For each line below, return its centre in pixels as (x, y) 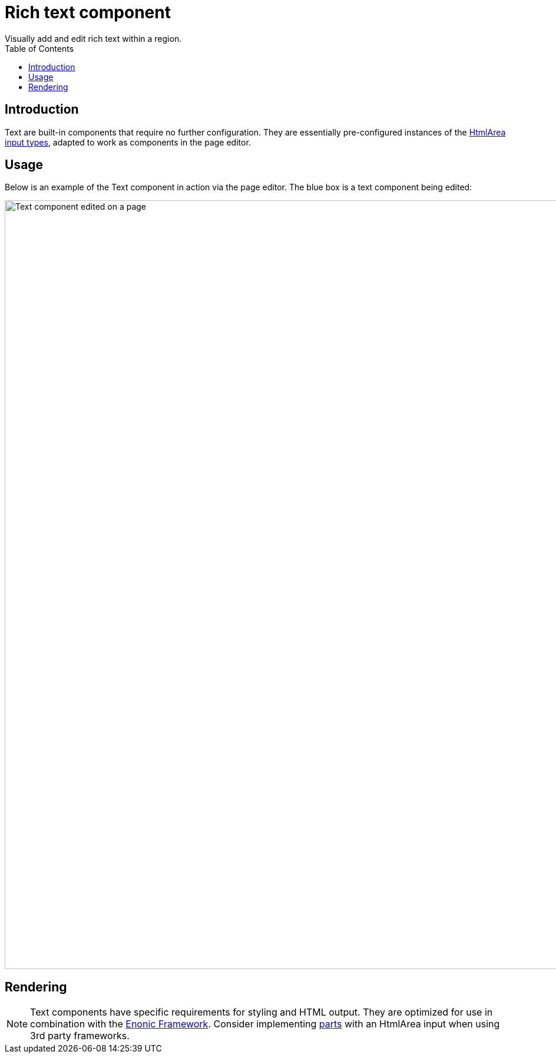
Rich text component (88, 12)
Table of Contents (39, 48)
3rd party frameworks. (80, 1036)
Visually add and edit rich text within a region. (93, 38)
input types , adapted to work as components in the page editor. (128, 142)
